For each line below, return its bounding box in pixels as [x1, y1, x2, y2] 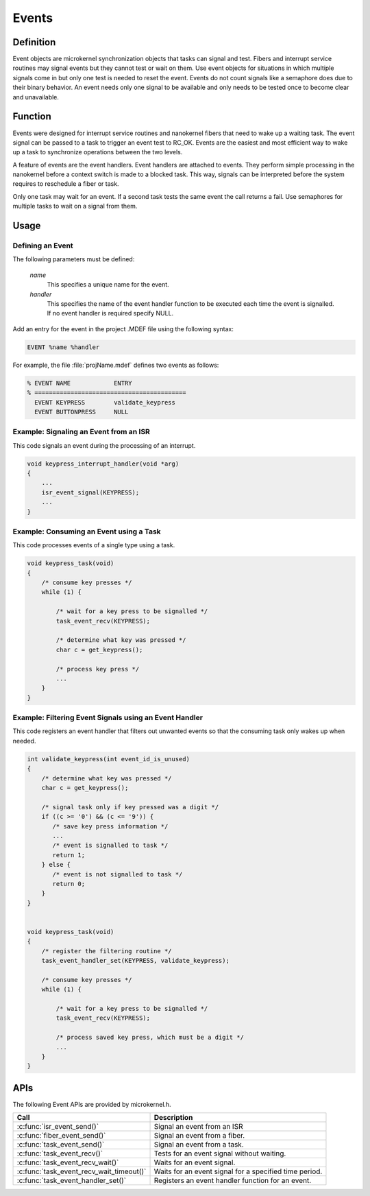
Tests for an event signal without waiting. [153, 1149, 286, 1158]
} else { [41, 861, 71, 869]
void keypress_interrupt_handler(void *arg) [27, 459, 180, 468]
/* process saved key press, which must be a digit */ [56, 1033, 245, 1042]
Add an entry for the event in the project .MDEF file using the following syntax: [12, 324, 234, 333]
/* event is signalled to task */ [52, 841, 169, 850]
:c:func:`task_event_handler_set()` [16, 1176, 127, 1186]
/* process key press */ [56, 665, 140, 673]
